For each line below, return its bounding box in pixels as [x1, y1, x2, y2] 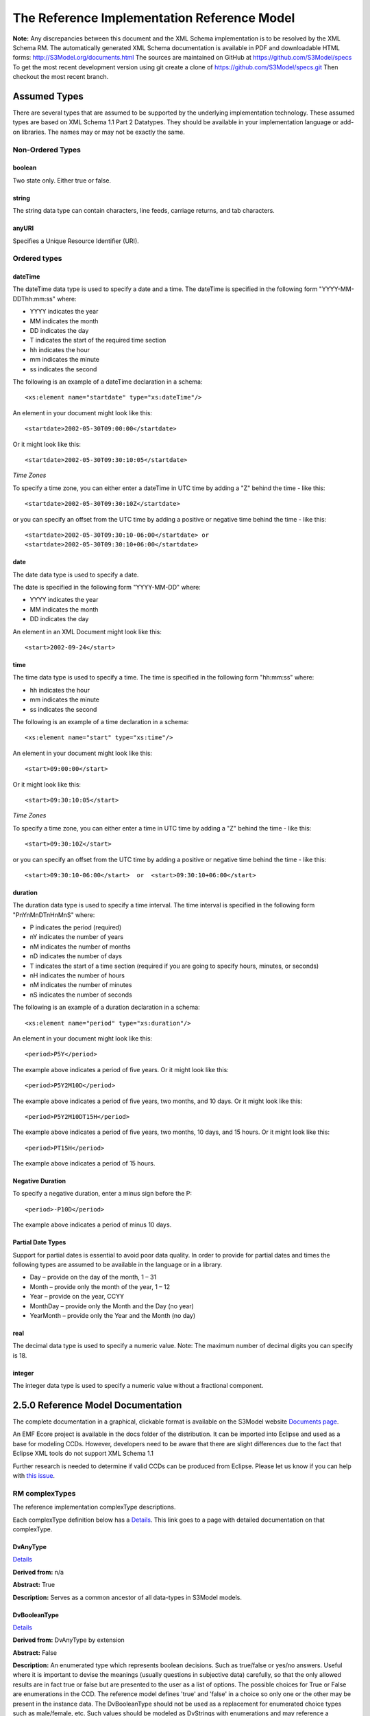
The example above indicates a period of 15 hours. [12, 1159, 156, 1168]
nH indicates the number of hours [29, 971, 125, 979]
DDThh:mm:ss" [12, 294, 56, 303]
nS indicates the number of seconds [29, 990, 133, 999]
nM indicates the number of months [29, 942, 131, 951]
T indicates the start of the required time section [29, 336, 166, 345]
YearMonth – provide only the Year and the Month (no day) [29, 1312, 196, 1319]
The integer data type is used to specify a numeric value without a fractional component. [12, 1382, 264, 1390]
